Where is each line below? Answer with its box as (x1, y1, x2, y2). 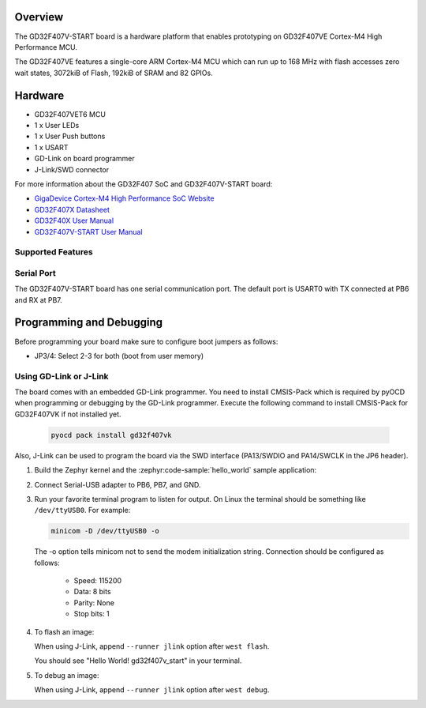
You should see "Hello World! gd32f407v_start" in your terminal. (34, 656, 242, 665)
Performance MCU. (14, 42, 78, 51)
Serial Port (14, 267, 56, 278)
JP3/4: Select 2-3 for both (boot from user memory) (34, 351, 204, 360)
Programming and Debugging (14, 316, 163, 330)
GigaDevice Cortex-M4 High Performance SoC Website (34, 194, 215, 203)
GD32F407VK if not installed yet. (14, 409, 121, 419)
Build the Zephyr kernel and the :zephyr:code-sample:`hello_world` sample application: (34, 465, 317, 475)
